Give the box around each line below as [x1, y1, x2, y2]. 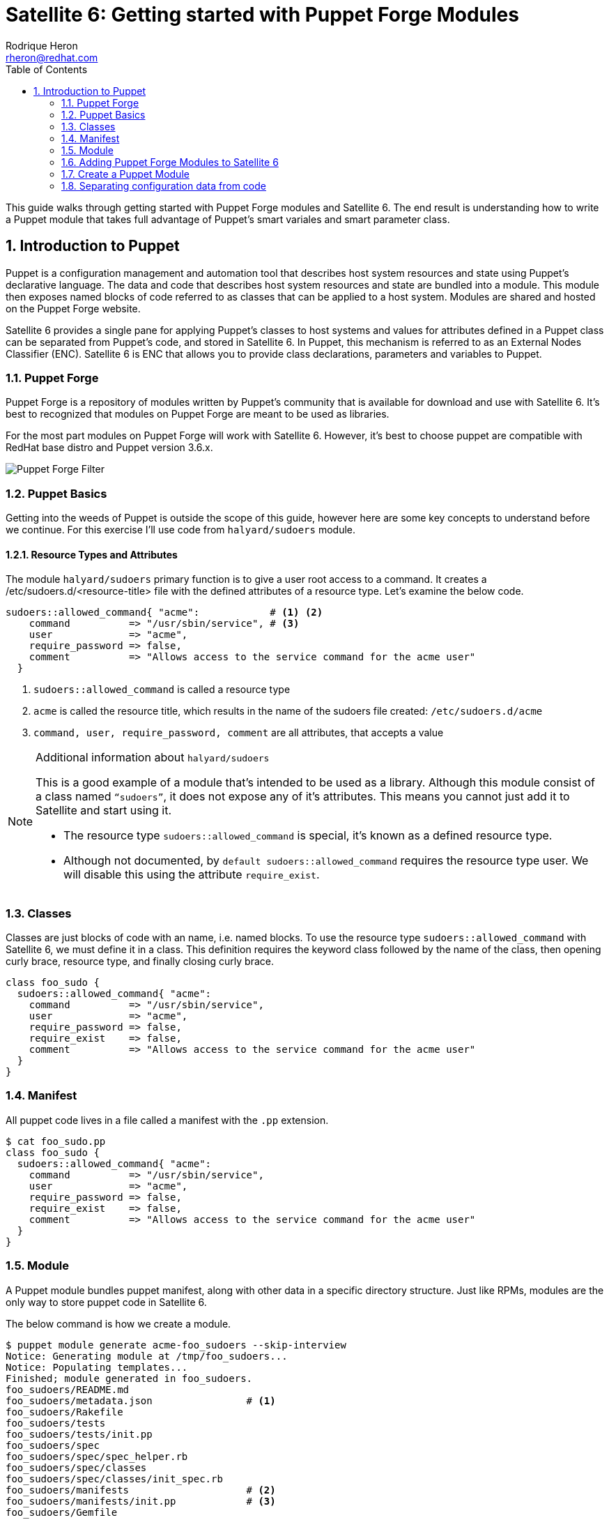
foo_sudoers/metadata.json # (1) [6, 1394, 276, 1406]
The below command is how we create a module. [6, 1317, 231, 1330]
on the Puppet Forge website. [6, 302, 141, 314]
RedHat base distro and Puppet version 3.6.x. [6, 441, 213, 454]
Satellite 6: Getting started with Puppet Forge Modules [6, 3, 519, 26]
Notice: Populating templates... [6, 1361, 188, 1373]
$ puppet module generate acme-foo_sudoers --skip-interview [6, 1339, 346, 1351]
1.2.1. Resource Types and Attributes [6, 548, 178, 561]
